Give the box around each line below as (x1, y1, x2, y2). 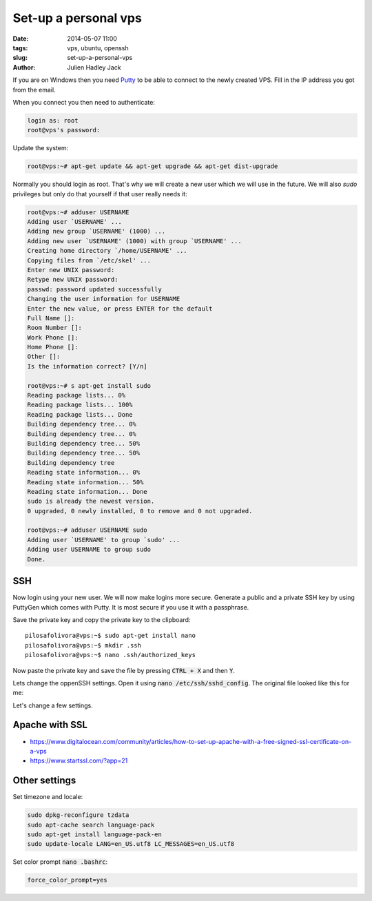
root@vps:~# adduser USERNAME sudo (27, 526, 147, 534)
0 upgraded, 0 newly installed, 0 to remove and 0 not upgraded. (27, 507, 253, 515)
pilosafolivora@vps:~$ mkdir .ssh (25, 641, 141, 649)
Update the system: (12, 144, 69, 152)
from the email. (12, 85, 56, 94)
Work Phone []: (27, 333, 79, 341)
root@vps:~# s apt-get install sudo (27, 382, 152, 389)
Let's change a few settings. (12, 701, 93, 710)
